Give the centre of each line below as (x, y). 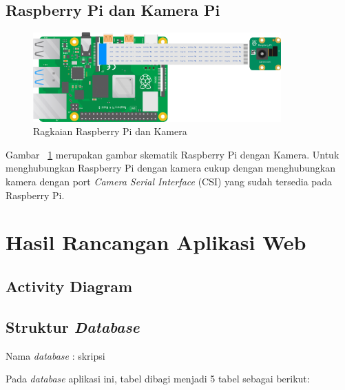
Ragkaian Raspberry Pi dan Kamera (110, 131)
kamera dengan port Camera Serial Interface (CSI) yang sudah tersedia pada (169, 182)
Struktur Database (73, 326)
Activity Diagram (69, 286)
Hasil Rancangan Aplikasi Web (156, 242)
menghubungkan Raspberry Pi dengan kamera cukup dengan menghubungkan (171, 168)
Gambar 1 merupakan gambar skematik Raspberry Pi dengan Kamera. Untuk (172, 154)
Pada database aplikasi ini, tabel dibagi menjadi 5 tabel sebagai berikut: (158, 379)
